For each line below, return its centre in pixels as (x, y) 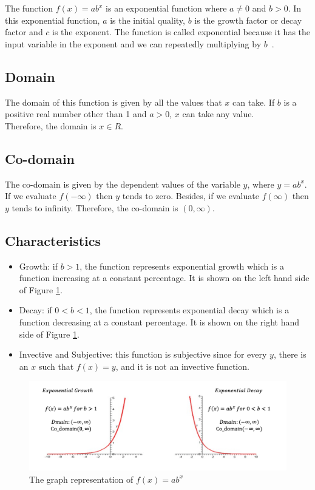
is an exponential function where (166, 8)
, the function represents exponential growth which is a (182, 266)
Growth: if (38, 266)
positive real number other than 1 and (76, 114)
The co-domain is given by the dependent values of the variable (123, 184)
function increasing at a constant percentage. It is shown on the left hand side (164, 278)
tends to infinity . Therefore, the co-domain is (95, 207)
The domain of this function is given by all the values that (113, 102)
